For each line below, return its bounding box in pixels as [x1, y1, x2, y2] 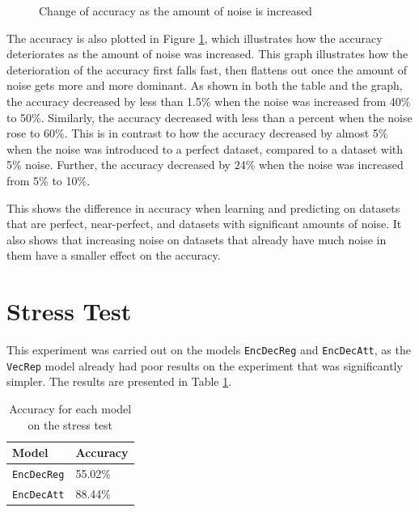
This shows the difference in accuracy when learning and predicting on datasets [6, 199, 400, 216]
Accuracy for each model [9, 400, 132, 417]
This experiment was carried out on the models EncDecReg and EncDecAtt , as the [6, 341, 411, 358]
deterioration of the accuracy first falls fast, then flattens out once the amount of [6, 61, 408, 78]
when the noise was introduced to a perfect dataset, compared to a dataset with [6, 140, 403, 157]
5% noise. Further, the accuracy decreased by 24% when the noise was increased [6, 156, 404, 173]
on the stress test [28, 416, 113, 433]
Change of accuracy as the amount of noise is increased [39, 2, 312, 19]
